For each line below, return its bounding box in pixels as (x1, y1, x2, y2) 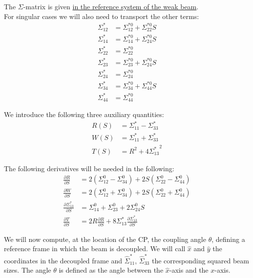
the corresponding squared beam (151, 255, 249, 265)
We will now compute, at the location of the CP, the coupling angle (4, 234, 206, 244)
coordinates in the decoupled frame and (4, 255, 123, 265)
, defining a (211, 234, 245, 244)
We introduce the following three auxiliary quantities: (4, 109, 164, 119)
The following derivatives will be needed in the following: (4, 163, 174, 173)
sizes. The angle (4, 265, 51, 275)
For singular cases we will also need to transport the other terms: (4, 11, 199, 21)
